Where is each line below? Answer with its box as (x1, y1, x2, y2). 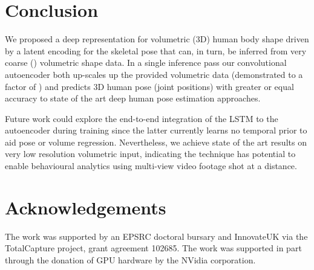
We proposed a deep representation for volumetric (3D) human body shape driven (5, 33, 309, 45)
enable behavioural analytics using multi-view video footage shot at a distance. (5, 159, 297, 172)
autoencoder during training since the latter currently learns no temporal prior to (5, 124, 307, 137)
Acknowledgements (5, 194, 166, 219)
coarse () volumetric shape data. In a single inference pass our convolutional (5, 56, 287, 69)
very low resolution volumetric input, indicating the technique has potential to (5, 147, 296, 160)
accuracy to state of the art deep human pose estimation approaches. (5, 92, 261, 104)
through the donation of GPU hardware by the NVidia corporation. (5, 253, 256, 266)
